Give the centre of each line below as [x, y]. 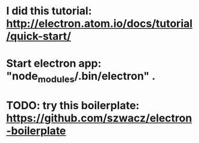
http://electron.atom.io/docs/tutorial [99, 24]
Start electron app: [54, 63]
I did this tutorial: [49, 11]
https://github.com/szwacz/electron [99, 118]
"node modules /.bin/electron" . [81, 77]
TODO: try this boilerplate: [73, 106]
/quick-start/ [39, 36]
